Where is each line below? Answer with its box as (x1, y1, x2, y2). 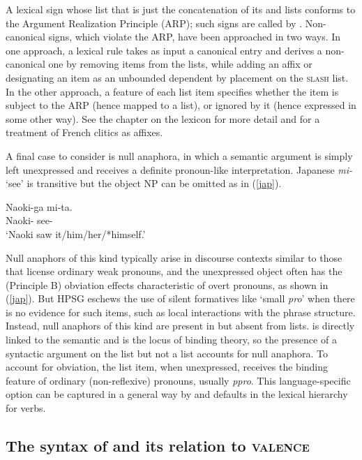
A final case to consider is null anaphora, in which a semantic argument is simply (6, 148, 353, 163)
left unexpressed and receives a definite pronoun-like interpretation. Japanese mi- (6, 162, 353, 177)
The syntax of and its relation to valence (6, 435, 310, 457)
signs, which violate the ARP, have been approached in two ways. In (48, 29, 341, 44)
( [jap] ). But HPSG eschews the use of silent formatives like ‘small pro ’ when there (6, 291, 355, 306)
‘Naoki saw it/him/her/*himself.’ (6, 226, 146, 241)
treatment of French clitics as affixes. (6, 125, 163, 140)
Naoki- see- (6, 213, 53, 228)
